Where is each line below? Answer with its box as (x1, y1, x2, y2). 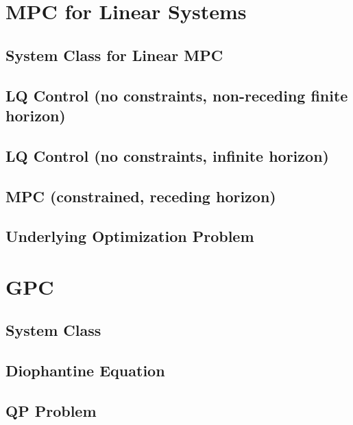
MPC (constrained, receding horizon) (5, 185, 276, 206)
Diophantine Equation (5, 360, 165, 381)
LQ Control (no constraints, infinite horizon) (5, 145, 329, 166)
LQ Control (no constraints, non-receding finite (5, 84, 348, 106)
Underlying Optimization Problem (5, 226, 254, 247)
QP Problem (5, 400, 97, 421)
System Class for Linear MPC (5, 44, 223, 65)
